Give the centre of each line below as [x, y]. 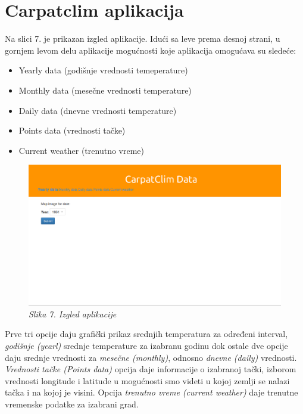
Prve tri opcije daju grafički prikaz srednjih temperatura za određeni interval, [146, 334]
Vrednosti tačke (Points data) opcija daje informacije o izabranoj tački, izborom [151, 369]
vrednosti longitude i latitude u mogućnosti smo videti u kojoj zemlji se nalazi [147, 380]
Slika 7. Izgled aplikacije [73, 313]
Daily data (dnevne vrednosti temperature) [98, 110]
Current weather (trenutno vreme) [81, 150]
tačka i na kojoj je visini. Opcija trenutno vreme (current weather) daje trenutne [151, 392]
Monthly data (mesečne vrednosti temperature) [105, 90]
